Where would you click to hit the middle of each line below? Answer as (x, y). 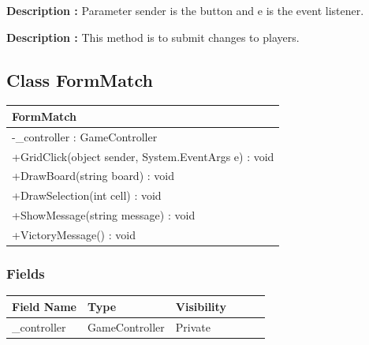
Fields (26, 273)
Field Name (44, 306)
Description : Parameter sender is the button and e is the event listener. (185, 10)
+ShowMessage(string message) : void (104, 215)
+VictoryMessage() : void (74, 234)
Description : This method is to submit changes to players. (153, 37)
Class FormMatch (80, 79)
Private (193, 326)
